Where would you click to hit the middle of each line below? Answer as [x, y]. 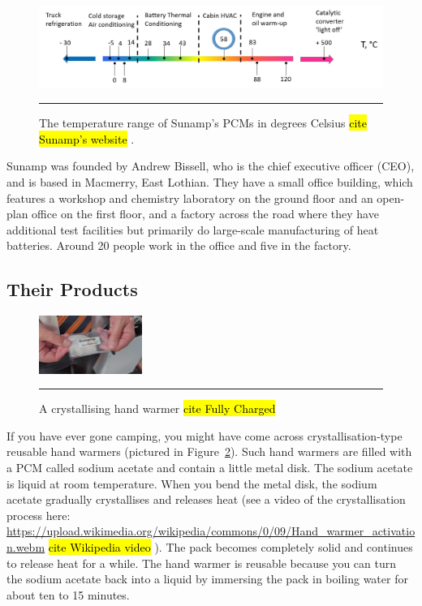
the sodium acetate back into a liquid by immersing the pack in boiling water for [207, 579]
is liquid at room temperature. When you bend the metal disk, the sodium [192, 483]
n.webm [26, 547]
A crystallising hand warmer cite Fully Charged [157, 408]
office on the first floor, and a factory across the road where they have [205, 214]
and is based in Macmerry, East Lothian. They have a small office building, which [210, 181]
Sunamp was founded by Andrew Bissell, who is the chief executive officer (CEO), [211, 166]
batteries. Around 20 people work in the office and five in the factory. [179, 245]
